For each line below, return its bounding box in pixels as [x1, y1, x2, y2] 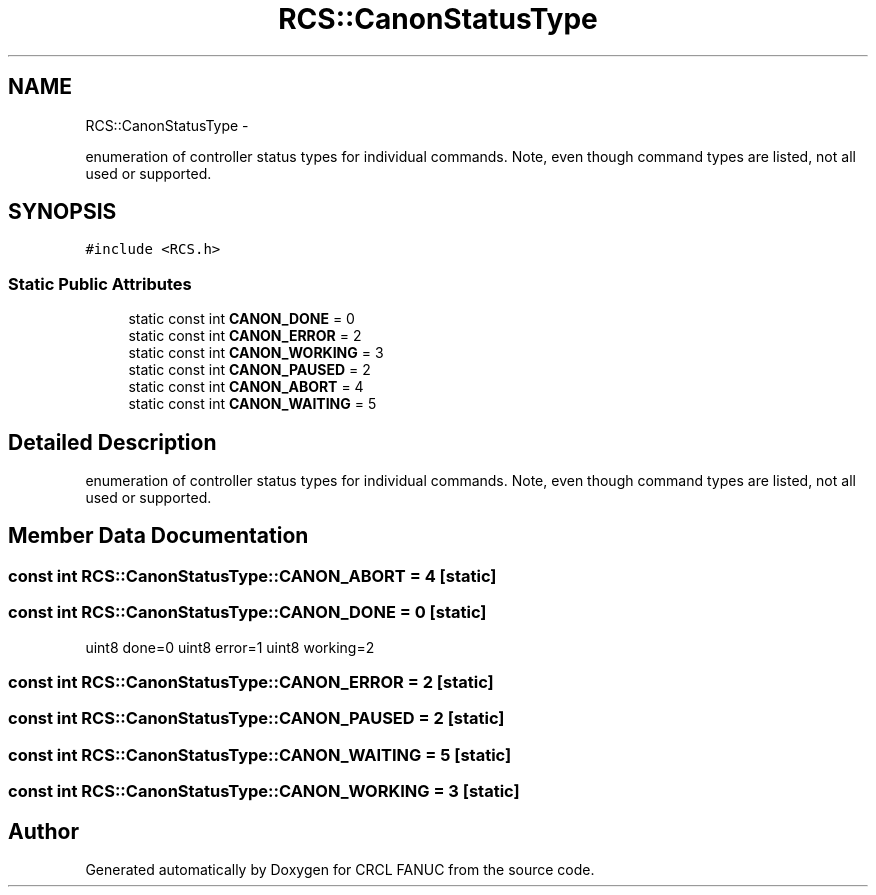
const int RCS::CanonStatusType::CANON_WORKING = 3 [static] [8, 781, 520, 802]
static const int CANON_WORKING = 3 [128, 344, 384, 362]
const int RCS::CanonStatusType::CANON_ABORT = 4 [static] [8, 565, 497, 586]
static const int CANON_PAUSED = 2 [128, 361, 371, 379]
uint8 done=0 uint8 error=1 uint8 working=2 [85, 638, 375, 656]
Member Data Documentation [8, 523, 309, 549]
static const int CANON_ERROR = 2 [128, 327, 362, 345]
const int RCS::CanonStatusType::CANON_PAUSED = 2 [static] [8, 708, 505, 729]
